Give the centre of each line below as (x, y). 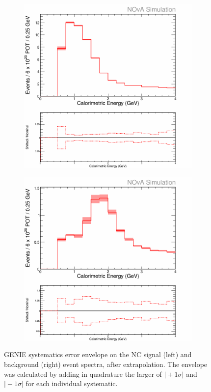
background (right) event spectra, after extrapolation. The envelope (106, 364)
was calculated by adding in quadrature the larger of (83, 374)
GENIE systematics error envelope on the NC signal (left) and (98, 354)
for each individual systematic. (72, 383)
